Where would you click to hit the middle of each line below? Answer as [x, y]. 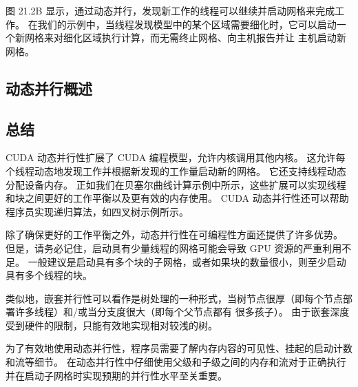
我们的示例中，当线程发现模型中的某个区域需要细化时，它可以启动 [187, 24]
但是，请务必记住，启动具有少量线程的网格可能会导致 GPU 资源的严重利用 [174, 248]
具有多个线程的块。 [49, 275]
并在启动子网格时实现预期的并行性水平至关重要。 [116, 375]
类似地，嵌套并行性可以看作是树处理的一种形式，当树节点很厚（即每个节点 [174, 298]
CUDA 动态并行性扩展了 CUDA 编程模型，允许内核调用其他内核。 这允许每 [176, 157]
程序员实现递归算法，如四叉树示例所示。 [97, 211]
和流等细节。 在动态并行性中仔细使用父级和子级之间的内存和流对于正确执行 [176, 362]
